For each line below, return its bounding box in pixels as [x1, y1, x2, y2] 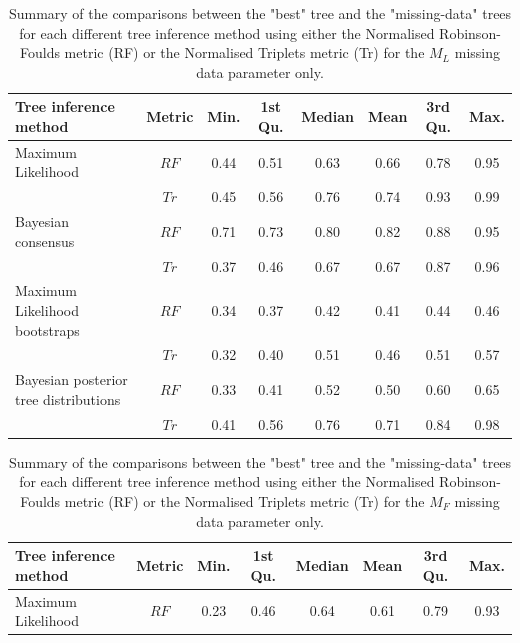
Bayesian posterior [15, 369, 128, 390]
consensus [15, 230, 75, 251]
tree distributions [15, 388, 121, 409]
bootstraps [15, 319, 80, 340]
